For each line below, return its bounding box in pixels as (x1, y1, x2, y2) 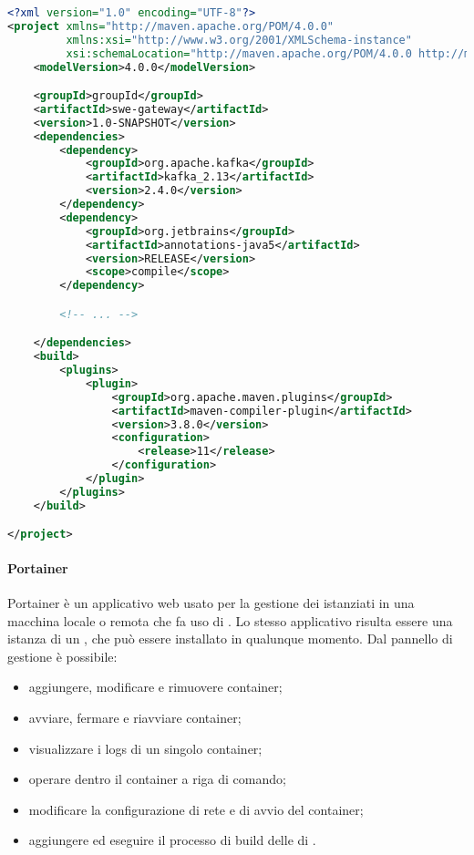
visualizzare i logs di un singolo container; (28, 738, 263, 757)
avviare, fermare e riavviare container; (28, 708, 242, 727)
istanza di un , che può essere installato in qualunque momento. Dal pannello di (7, 629, 453, 648)
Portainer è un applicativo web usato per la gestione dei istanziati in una (7, 593, 415, 613)
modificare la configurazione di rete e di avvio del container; (28, 799, 364, 819)
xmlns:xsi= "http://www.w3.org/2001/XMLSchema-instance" (66, 33, 412, 46)
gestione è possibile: (7, 646, 118, 665)
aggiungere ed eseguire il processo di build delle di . (28, 830, 316, 850)
